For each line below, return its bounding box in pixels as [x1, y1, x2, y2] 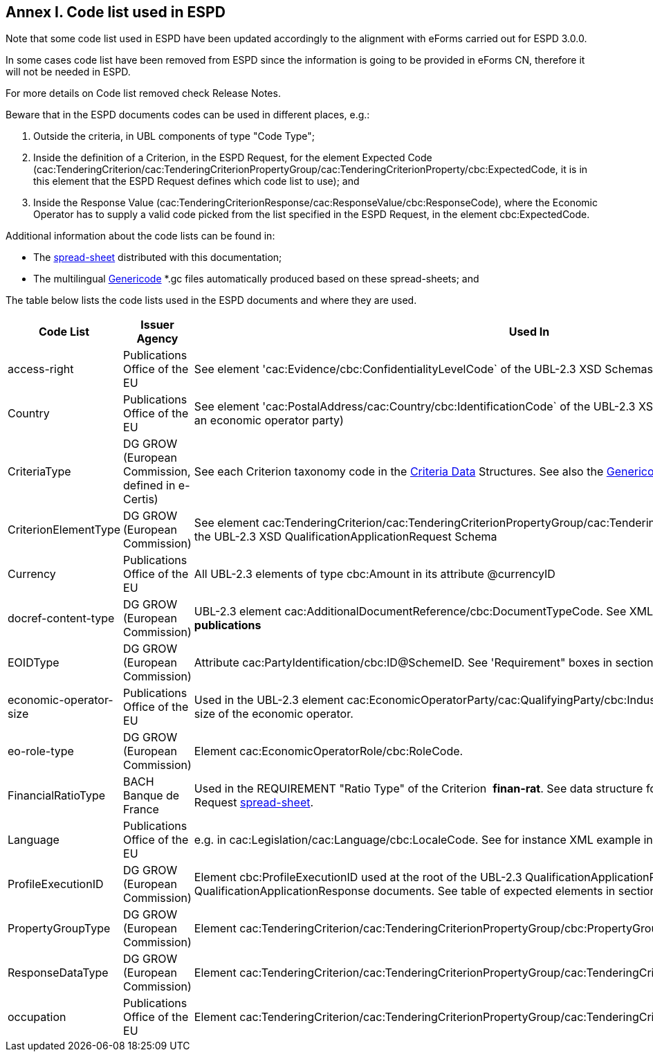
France [123, 802, 159, 817]
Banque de [123, 788, 180, 803]
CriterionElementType [8, 523, 121, 537]
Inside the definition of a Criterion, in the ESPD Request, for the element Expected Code [33, 152, 432, 164]
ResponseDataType [8, 966, 109, 980]
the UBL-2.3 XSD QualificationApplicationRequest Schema [194, 530, 497, 544]
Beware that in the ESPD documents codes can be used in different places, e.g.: [6, 109, 370, 121]
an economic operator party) [194, 413, 344, 428]
